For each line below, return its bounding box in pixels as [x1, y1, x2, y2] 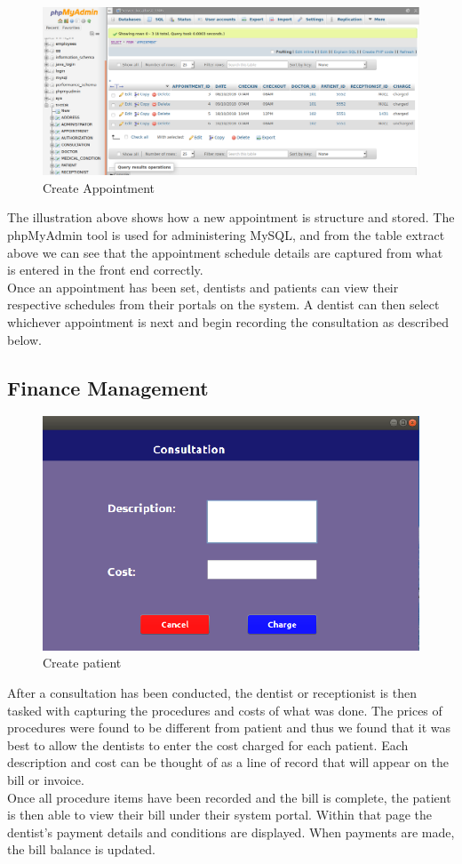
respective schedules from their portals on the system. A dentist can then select [7, 295, 440, 314]
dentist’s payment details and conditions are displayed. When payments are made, [7, 822, 455, 841]
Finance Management [7, 373, 209, 401]
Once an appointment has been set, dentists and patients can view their [7, 277, 399, 296]
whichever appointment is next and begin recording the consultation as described [7, 312, 450, 331]
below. [7, 330, 42, 348]
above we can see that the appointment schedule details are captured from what [7, 243, 443, 261]
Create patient [43, 653, 122, 672]
